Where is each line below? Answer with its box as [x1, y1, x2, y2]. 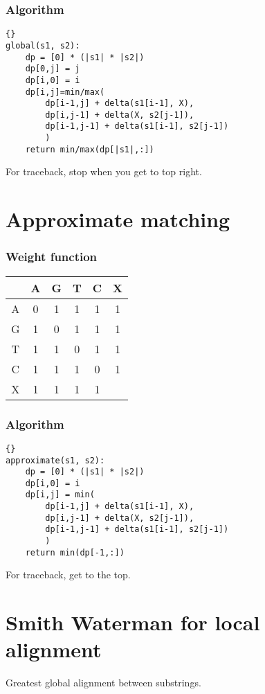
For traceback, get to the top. [6, 567, 131, 582]
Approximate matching [6, 205, 230, 233]
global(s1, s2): [6, 40, 80, 51]
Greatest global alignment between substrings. [6, 675, 201, 690]
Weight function [6, 248, 98, 265]
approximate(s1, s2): [6, 455, 105, 465]
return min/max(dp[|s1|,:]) [25, 144, 154, 154]
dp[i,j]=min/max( [25, 87, 105, 97]
